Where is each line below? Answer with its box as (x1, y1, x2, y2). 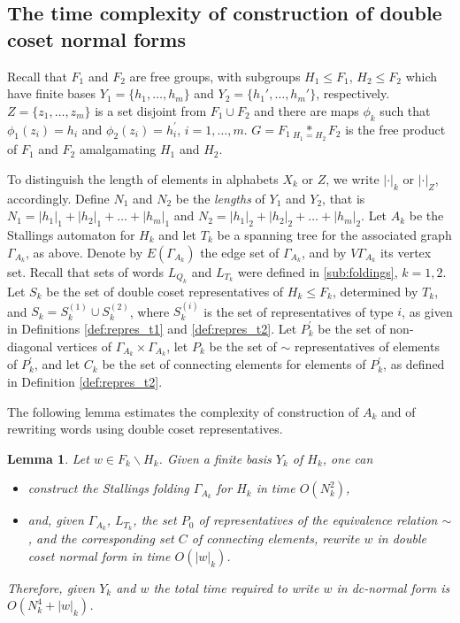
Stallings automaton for (7, 225, 135, 243)
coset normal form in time (27, 546, 171, 565)
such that (379, 101, 431, 119)
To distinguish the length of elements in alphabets (7, 169, 279, 188)
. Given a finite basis (158, 449, 272, 467)
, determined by (332, 281, 418, 300)
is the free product (345, 119, 446, 138)
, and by (301, 242, 347, 261)
